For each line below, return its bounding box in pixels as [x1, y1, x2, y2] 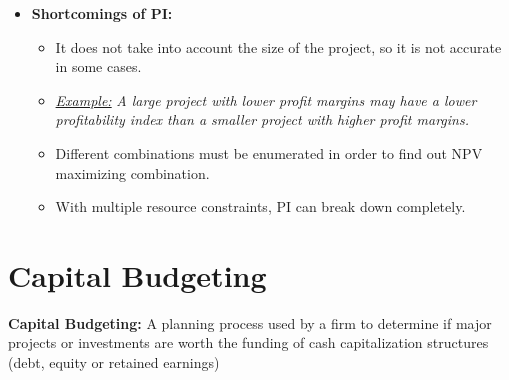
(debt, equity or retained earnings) [8, 352, 220, 373]
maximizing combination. [55, 162, 210, 183]
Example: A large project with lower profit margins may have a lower [55, 89, 477, 110]
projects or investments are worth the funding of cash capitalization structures [8, 332, 489, 353]
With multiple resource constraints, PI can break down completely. [55, 196, 466, 217]
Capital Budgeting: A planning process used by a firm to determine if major [8, 312, 492, 333]
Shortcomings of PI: [31, 3, 173, 23]
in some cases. [55, 56, 142, 77]
